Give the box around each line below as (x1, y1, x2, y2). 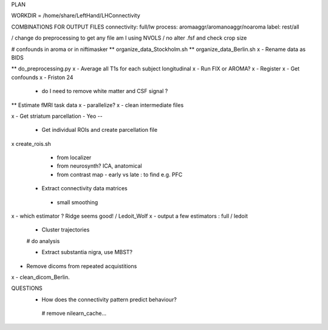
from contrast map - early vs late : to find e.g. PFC (56, 171, 183, 178)
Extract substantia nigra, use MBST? (41, 249, 133, 256)
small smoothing (56, 198, 98, 206)
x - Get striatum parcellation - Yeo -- (11, 112, 103, 120)
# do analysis (26, 237, 60, 244)
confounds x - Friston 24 (11, 74, 73, 81)
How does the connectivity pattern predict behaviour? (41, 295, 177, 303)
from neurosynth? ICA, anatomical (56, 162, 142, 170)
